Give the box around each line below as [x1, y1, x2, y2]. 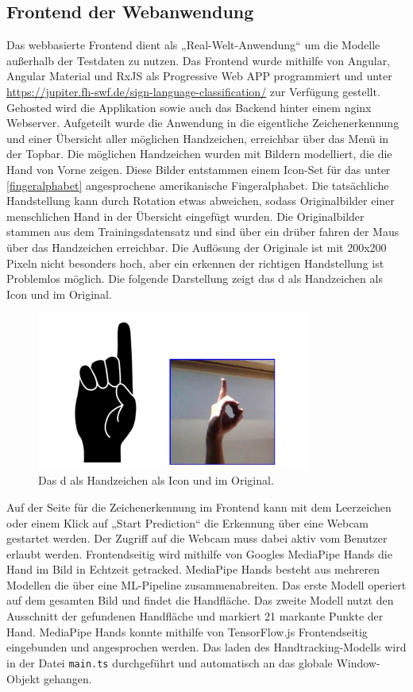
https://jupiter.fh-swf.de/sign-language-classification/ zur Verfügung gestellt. [6, 83, 380, 99]
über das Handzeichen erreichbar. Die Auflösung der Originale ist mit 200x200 [6, 238, 387, 255]
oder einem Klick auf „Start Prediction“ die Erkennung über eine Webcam [6, 514, 369, 531]
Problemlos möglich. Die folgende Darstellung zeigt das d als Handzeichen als [6, 270, 383, 287]
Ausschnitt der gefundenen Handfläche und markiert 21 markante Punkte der [6, 608, 384, 624]
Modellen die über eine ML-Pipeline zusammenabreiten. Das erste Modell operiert [6, 576, 407, 593]
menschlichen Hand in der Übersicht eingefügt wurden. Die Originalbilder [6, 207, 365, 224]
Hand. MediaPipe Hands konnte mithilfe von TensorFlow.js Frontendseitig [6, 623, 368, 640]
